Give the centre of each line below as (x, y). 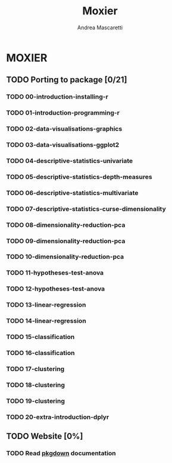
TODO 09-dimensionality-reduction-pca (66, 241)
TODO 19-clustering (36, 401)
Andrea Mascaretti (100, 27)
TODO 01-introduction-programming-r (63, 113)
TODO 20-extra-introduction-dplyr (58, 417)
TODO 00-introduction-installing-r (57, 97)
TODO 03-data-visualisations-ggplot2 (63, 145)
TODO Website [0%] (45, 436)
